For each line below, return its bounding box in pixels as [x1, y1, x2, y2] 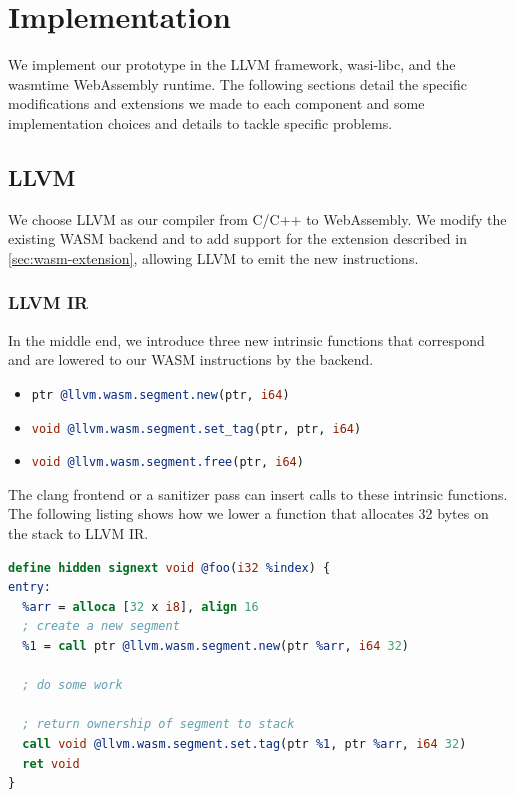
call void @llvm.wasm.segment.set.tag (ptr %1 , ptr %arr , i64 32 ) [22, 736, 467, 751]
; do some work [22, 678, 123, 693]
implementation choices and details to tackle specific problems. [8, 112, 393, 133]
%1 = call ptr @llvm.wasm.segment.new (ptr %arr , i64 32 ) [22, 639, 409, 654]
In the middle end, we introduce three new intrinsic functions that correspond [8, 329, 485, 350]
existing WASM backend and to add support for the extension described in [8, 228, 467, 249]
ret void [22, 756, 80, 771]
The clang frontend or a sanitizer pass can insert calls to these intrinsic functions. [8, 483, 508, 504]
